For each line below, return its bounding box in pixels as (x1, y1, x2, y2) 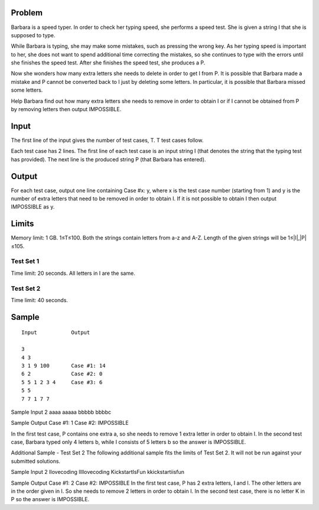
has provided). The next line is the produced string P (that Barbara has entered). (11, 155, 206, 163)
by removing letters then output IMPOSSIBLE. (11, 106, 122, 113)
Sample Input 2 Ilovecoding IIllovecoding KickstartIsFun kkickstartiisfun (11, 469, 184, 476)
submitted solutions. (11, 457, 61, 464)
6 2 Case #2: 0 (21, 371, 103, 378)
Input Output (21, 329, 90, 336)
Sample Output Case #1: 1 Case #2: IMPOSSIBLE (11, 420, 129, 427)
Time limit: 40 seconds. (11, 296, 68, 304)
